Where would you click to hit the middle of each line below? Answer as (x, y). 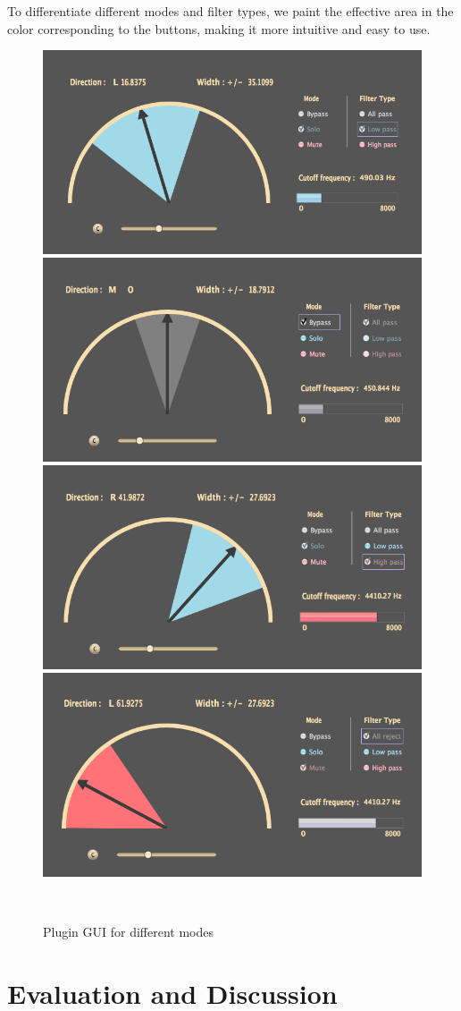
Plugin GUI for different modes (129, 932)
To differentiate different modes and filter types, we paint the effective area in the (230, 11)
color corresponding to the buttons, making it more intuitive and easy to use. (219, 28)
